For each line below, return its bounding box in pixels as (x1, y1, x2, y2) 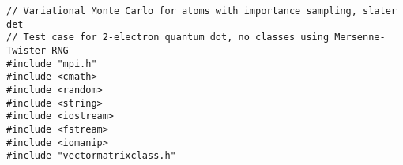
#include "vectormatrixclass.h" (6, 150, 176, 162)
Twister (6, 44, 47, 56)
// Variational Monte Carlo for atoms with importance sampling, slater (6, 6, 397, 17)
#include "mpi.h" (6, 58, 97, 69)
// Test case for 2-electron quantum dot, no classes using (6, 32, 330, 43)
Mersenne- (334, 32, 386, 43)
